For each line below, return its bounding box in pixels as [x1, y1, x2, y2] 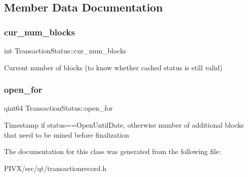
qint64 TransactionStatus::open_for [4, 103, 113, 113]
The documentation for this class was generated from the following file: [4, 146, 221, 157]
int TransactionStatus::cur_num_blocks [4, 45, 127, 55]
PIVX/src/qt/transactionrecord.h [4, 163, 107, 173]
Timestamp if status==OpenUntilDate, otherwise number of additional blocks [4, 120, 244, 130]
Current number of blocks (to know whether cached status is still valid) [4, 62, 223, 72]
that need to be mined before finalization [4, 129, 129, 140]
